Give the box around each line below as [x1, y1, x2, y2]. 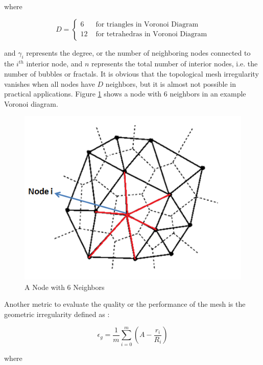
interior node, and [26, 58, 83, 69]
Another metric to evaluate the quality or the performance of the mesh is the [4, 299, 246, 309]
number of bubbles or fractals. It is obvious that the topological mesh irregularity [4, 68, 259, 79]
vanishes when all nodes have [4, 78, 95, 89]
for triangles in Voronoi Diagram [95, 21, 199, 29]
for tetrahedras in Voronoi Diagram [95, 31, 207, 38]
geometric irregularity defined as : [4, 308, 110, 319]
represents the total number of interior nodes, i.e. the [91, 58, 258, 69]
